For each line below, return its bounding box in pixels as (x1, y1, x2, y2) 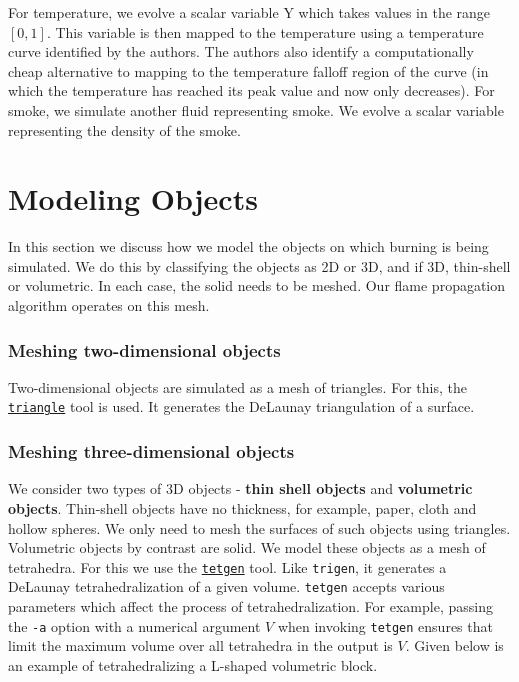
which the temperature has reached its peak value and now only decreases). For (8, 80, 495, 101)
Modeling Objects (8, 178, 258, 219)
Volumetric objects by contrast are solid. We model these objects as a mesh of (8, 537, 486, 558)
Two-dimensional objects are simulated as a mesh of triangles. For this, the (8, 376, 467, 397)
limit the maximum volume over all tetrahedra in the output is (8, 635, 393, 656)
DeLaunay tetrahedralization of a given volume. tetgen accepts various (8, 576, 445, 597)
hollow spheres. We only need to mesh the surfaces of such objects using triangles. (8, 517, 511, 538)
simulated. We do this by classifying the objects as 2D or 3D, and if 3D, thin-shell (8, 255, 511, 276)
